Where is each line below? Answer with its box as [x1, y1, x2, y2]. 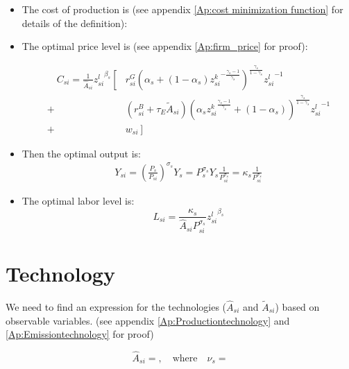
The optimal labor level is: [22, 194, 135, 208]
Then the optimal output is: [22, 146, 142, 160]
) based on [275, 300, 320, 314]
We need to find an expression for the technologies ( [6, 300, 227, 314]
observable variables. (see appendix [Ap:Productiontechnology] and [6, 313, 290, 327]
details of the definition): [22, 15, 128, 30]
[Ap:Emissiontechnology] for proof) [6, 327, 154, 341]
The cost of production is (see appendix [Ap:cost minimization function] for [22, 2, 343, 16]
